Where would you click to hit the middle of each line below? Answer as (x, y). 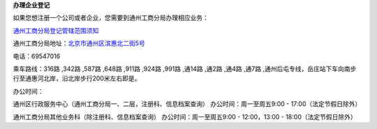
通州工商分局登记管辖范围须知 (56, 31)
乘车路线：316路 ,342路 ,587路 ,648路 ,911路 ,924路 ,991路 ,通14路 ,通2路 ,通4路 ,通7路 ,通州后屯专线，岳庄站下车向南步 (185, 69)
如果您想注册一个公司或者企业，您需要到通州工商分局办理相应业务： (111, 18)
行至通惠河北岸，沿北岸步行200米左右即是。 (77, 78)
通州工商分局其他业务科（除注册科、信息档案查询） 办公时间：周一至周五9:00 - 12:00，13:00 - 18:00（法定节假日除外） (185, 117)
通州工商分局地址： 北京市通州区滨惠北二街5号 (79, 43)
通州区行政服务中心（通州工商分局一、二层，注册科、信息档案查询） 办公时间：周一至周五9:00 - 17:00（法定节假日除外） (187, 104)
